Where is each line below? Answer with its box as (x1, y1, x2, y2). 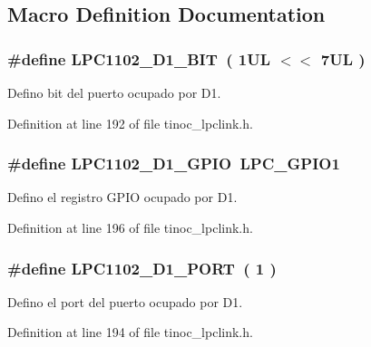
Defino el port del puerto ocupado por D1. (7, 292, 243, 311)
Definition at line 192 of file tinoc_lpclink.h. (7, 113, 253, 132)
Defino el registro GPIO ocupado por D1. (7, 188, 238, 207)
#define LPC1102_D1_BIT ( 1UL (7, 47, 271, 70)
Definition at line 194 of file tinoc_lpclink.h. (7, 323, 253, 342)
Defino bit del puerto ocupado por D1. (7, 83, 221, 101)
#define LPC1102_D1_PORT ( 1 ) (7, 256, 277, 279)
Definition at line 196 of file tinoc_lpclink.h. (7, 218, 253, 236)
